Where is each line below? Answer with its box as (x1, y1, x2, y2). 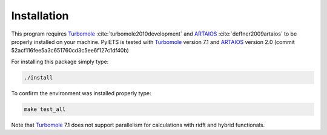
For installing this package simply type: (11, 58, 109, 65)
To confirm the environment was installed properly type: (11, 89, 151, 96)
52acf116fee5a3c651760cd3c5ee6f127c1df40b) (11, 47, 130, 54)
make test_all (24, 105, 66, 113)
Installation (11, 9, 69, 22)
